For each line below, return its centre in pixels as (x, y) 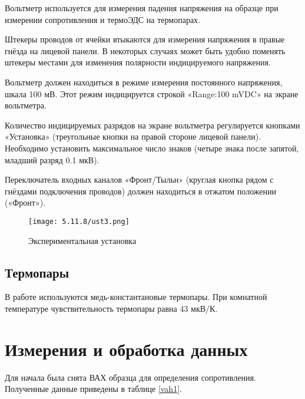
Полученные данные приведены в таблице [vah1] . (93, 389)
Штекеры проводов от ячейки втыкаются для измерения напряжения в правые (145, 39)
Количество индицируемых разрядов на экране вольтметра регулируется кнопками (152, 125)
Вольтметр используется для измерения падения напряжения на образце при (142, 8)
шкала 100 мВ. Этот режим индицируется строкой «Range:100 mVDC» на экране (152, 93)
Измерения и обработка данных (126, 349)
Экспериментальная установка (82, 240)
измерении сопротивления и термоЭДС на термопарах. (103, 19)
